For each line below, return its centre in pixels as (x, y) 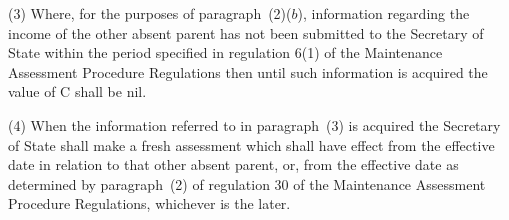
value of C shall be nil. (77, 91)
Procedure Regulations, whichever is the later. (149, 203)
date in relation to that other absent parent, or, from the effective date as (233, 164)
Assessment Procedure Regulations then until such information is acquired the (248, 71)
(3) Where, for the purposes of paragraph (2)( (150, 13)
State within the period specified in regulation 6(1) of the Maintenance (225, 52)
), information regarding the (383, 13)
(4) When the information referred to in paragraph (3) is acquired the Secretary (254, 124)
